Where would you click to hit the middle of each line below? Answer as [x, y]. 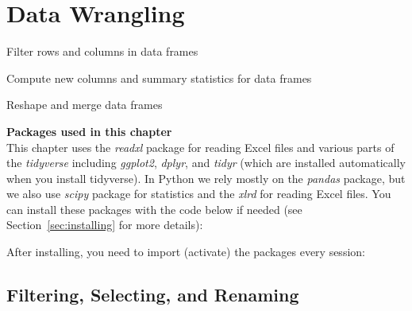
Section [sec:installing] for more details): [105, 225]
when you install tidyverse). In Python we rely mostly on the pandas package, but [206, 178]
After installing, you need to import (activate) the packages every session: [186, 252]
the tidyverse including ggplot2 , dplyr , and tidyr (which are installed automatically [206, 163]
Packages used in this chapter [89, 131]
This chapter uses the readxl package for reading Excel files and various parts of [200, 147]
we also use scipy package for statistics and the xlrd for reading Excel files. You [199, 194]
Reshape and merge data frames [85, 105]
